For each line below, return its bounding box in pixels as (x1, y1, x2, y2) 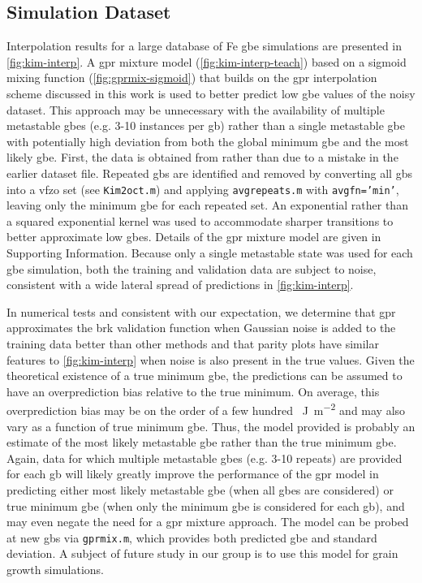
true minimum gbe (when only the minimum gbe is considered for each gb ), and (6, 497, 405, 514)
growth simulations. (6, 560, 104, 577)
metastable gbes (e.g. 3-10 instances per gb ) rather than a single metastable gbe (6, 117, 405, 134)
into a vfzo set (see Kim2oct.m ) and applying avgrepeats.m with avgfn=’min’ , (6, 180, 399, 197)
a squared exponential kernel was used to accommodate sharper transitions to (6, 212, 394, 229)
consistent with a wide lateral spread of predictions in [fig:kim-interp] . (6, 276, 354, 293)
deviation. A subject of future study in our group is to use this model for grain (6, 545, 398, 562)
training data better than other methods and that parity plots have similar (6, 335, 379, 352)
